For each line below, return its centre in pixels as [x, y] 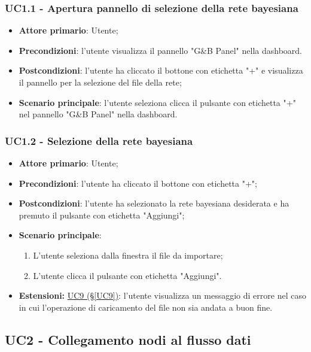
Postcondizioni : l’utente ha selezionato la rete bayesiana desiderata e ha [154, 203]
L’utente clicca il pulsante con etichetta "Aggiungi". [127, 275]
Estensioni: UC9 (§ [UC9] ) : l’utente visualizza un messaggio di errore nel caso [162, 295]
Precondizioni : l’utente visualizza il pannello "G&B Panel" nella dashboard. [160, 50]
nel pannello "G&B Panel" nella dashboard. [98, 114]
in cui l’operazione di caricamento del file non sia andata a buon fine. [146, 307]
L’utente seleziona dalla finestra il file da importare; [128, 255]
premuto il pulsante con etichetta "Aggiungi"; [102, 215]
